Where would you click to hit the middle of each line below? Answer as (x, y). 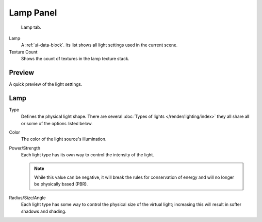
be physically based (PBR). (61, 184)
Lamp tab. (31, 27)
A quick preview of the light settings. (46, 84)
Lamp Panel (33, 13)
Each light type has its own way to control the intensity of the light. (88, 155)
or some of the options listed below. (57, 123)
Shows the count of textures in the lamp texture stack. (75, 59)
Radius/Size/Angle (27, 198)
